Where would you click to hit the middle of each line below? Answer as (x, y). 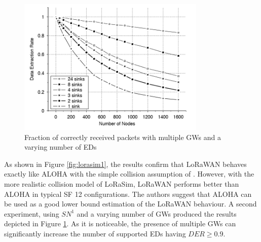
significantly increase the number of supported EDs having (95, 233)
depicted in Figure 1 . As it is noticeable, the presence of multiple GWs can (120, 223)
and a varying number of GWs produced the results (157, 213)
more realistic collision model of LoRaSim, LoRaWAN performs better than (122, 183)
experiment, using (32, 213)
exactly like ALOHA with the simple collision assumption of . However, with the (129, 174)
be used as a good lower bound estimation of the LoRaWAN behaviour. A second (130, 204)
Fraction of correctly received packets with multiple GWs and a (123, 137)
